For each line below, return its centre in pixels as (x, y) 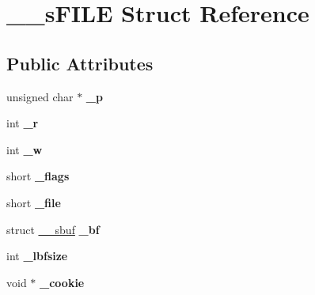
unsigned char (40, 96)
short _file (34, 202)
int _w (25, 149)
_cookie (62, 282)
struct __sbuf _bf (53, 229)
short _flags (38, 176)
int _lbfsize (37, 256)
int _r (23, 123)
